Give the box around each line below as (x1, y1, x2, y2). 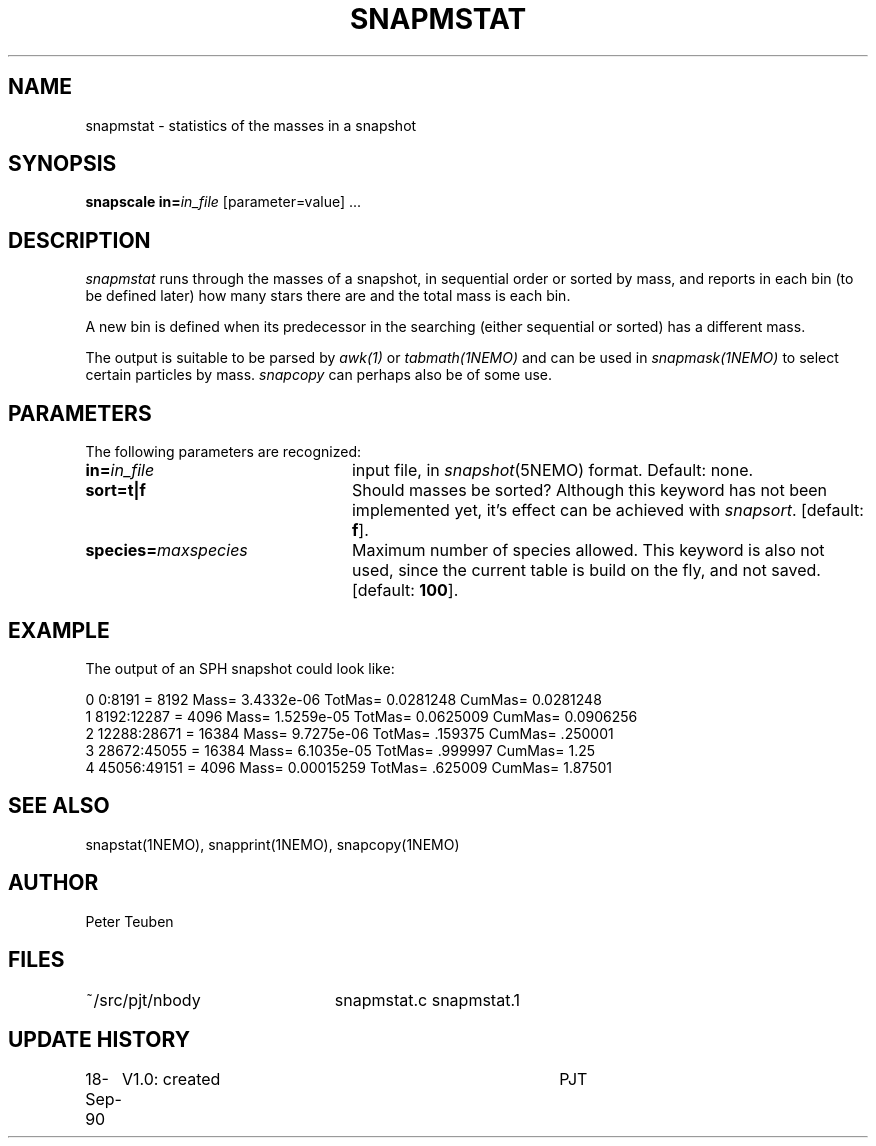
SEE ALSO (8, 793, 110, 819)
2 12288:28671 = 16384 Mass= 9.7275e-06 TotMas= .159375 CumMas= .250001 (85, 724, 614, 742)
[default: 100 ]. (351, 580, 459, 601)
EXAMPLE (8, 617, 110, 643)
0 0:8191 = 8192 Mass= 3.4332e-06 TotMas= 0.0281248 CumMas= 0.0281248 (85, 690, 602, 708)
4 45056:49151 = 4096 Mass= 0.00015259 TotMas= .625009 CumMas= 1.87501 (85, 758, 612, 776)
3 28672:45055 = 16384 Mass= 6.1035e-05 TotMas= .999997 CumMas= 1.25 (85, 741, 596, 759)
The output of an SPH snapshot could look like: (85, 659, 395, 677)
